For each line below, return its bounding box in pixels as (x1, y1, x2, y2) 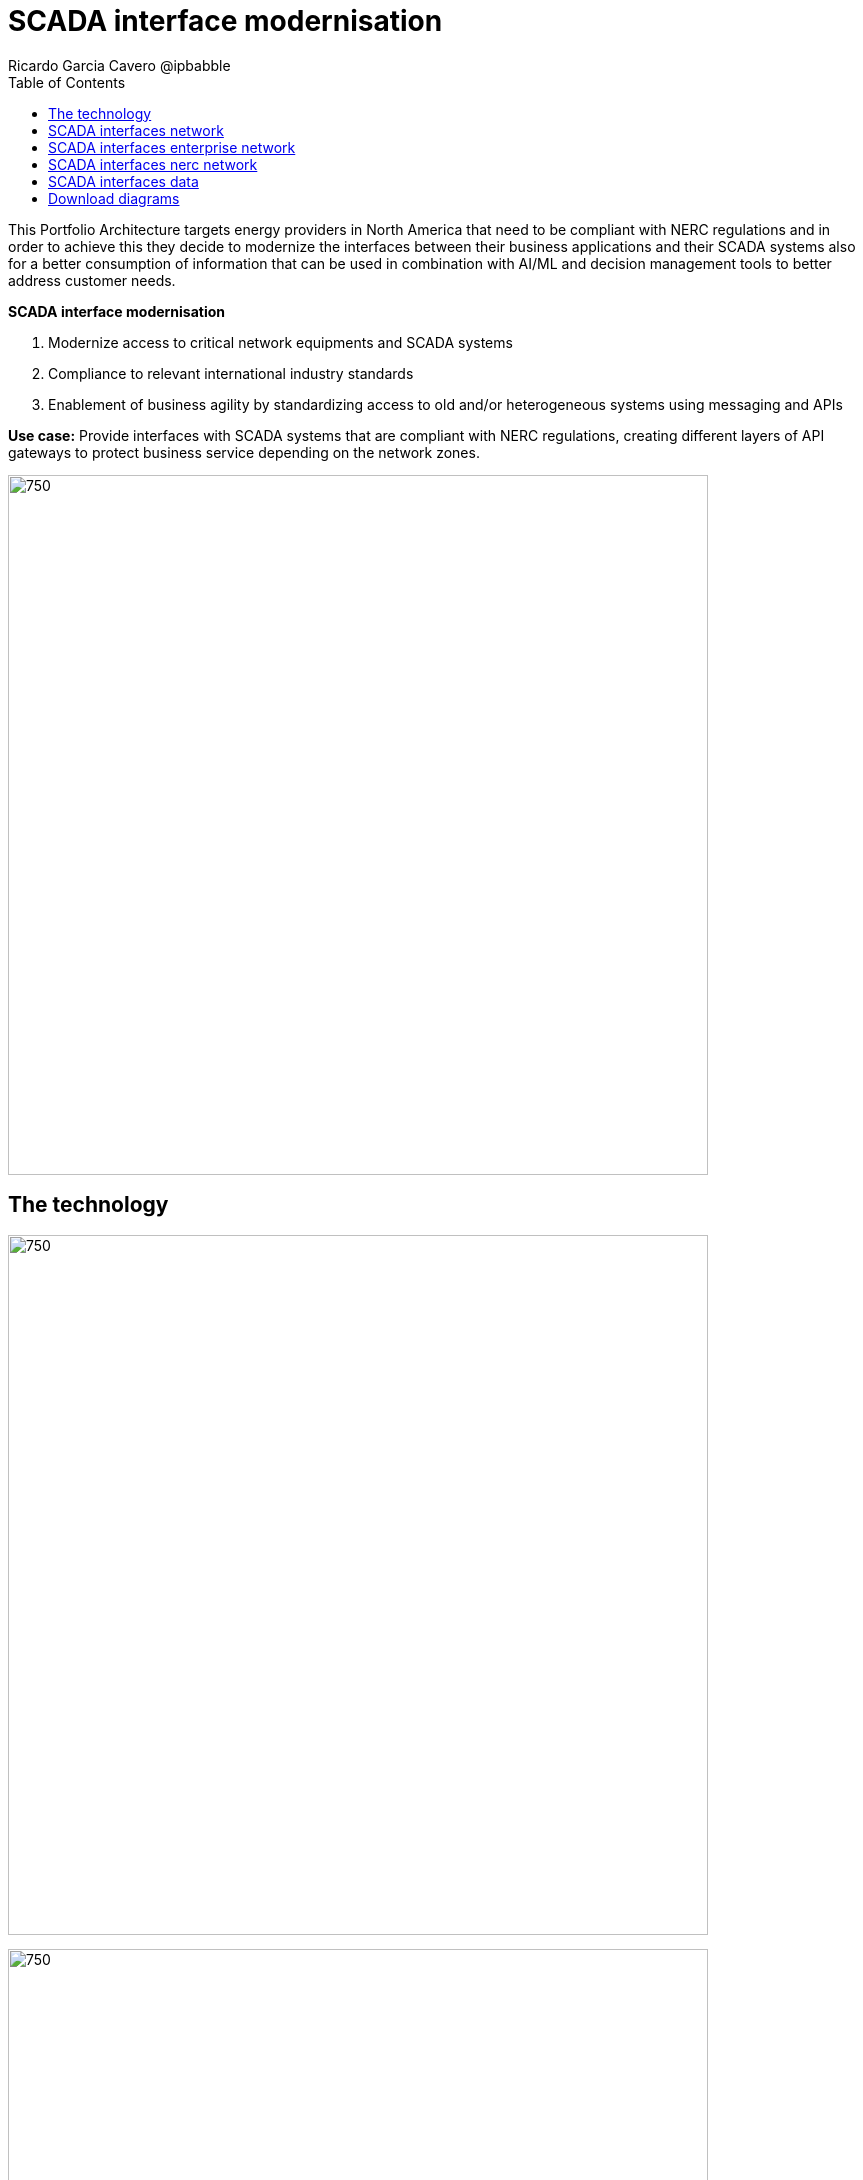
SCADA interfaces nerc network (48, 155, 258, 173)
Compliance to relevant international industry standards (48, 364, 414, 382)
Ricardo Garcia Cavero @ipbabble (8, 56, 231, 74)
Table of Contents (8, 73, 126, 91)
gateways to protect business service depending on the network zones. (8, 443, 480, 461)
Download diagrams (48, 189, 180, 207)
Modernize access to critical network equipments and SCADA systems (48, 333, 513, 351)
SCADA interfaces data (48, 172, 199, 190)
